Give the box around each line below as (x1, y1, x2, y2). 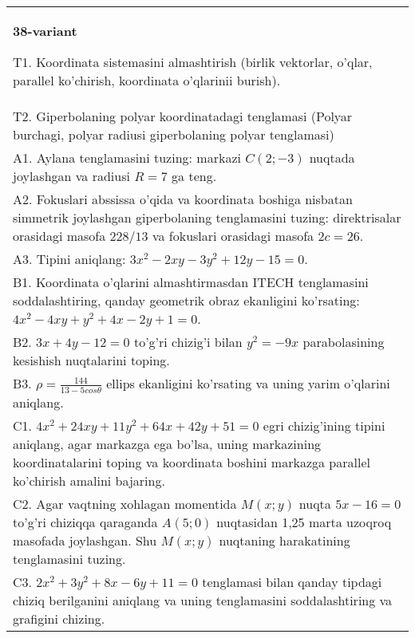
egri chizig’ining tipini (263, 415, 385, 435)
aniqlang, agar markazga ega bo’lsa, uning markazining (13, 434, 322, 453)
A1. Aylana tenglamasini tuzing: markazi (13, 148, 241, 167)
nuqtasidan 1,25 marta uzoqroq (216, 512, 392, 531)
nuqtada (309, 148, 355, 167)
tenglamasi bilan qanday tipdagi (202, 572, 382, 591)
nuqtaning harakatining (219, 530, 350, 549)
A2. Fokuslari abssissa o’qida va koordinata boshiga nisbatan (13, 190, 353, 208)
